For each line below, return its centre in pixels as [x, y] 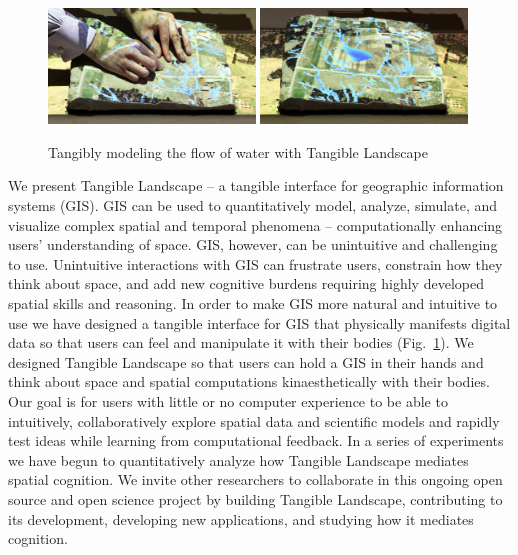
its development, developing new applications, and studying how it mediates [241, 518]
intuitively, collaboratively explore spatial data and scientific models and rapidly [254, 420]
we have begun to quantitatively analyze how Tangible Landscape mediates [238, 459]
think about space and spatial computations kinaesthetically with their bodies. [249, 381]
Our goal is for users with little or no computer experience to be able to [228, 400]
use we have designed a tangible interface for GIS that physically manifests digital [259, 322]
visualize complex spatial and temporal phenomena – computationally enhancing [255, 224]
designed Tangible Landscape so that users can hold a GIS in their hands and [246, 361]
